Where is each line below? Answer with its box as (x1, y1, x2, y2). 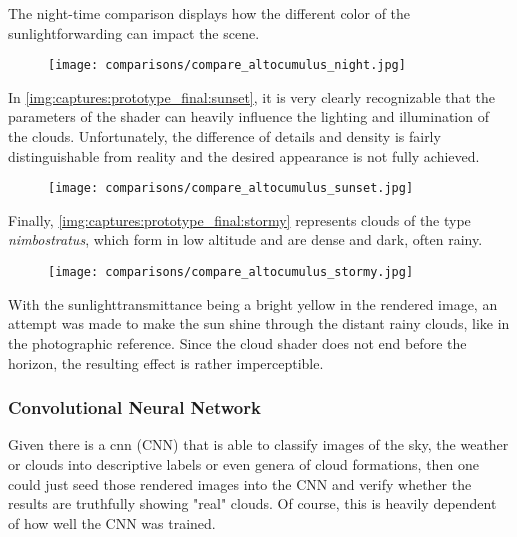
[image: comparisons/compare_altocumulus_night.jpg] (48, 58, 406, 73)
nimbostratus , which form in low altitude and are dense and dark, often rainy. (8, 229, 483, 250)
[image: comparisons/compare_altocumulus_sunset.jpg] (48, 181, 414, 196)
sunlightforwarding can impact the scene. (8, 22, 260, 43)
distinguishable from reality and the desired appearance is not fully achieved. (8, 145, 480, 166)
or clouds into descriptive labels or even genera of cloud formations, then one (8, 453, 480, 474)
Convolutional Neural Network (8, 395, 261, 420)
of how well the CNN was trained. (8, 512, 216, 533)
